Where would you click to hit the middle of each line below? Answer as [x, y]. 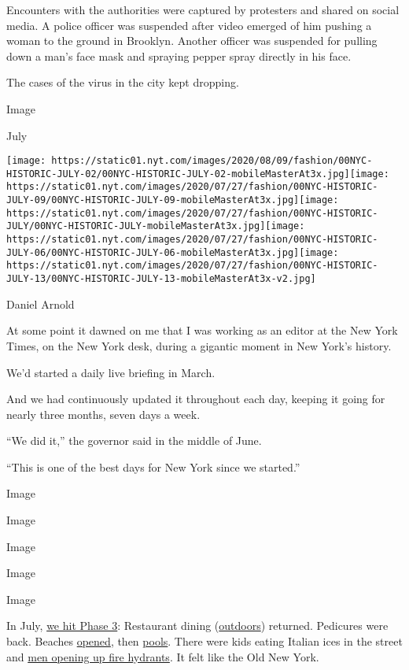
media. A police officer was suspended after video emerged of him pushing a [189, 25]
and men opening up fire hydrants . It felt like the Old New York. [163, 656]
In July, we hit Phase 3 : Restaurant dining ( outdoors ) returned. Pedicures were [197, 626]
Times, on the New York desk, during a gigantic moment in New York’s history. [199, 345]
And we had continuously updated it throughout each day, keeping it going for [196, 399]
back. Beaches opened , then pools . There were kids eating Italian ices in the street [204, 641]
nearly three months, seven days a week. [103, 414]
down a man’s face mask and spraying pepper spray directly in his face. [179, 56]
